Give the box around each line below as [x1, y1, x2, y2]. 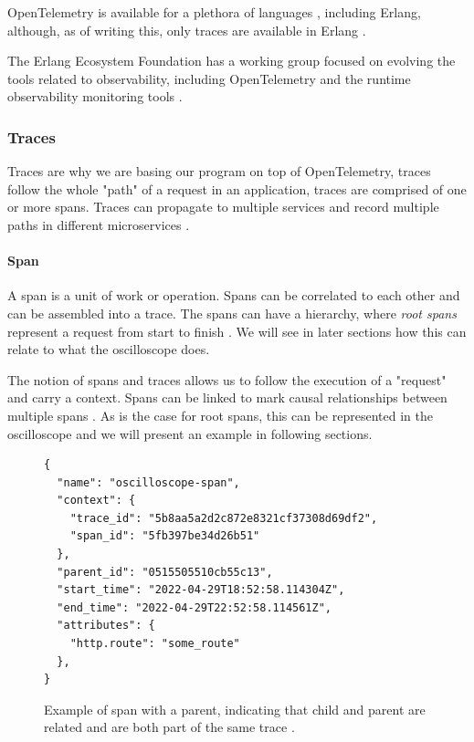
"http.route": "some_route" [69, 637, 240, 651]
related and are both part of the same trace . [44, 717, 295, 737]
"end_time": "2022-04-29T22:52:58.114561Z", [57, 601, 332, 614]
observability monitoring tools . [7, 87, 183, 106]
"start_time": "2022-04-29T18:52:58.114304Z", [57, 583, 345, 597]
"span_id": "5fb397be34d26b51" [69, 529, 260, 543]
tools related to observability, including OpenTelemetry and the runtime [7, 68, 411, 88]
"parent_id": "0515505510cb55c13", [57, 565, 273, 579]
